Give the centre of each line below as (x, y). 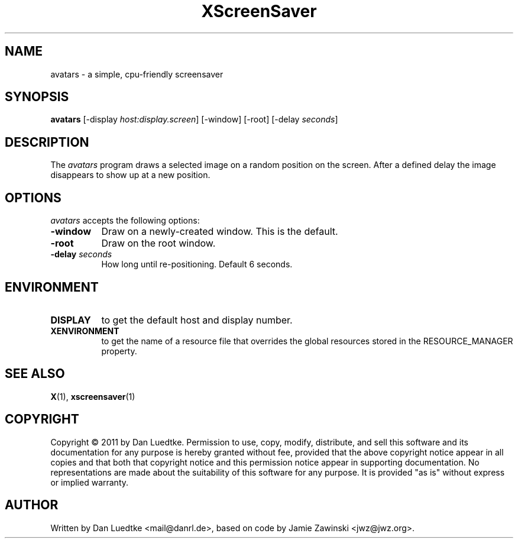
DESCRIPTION (47, 142)
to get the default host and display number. (197, 320)
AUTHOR (32, 505)
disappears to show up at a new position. (130, 175)
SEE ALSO (35, 374)
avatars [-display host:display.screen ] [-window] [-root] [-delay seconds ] (194, 119)
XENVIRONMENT (85, 331)
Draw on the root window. (158, 243)
